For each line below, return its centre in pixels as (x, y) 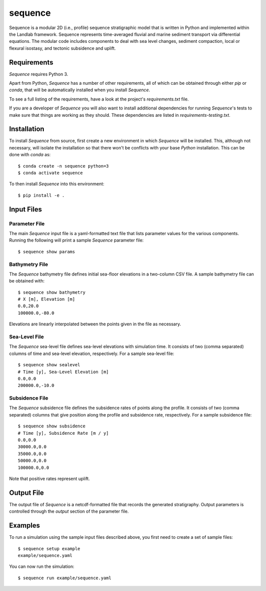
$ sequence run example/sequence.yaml (65, 578)
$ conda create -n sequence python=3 (64, 166)
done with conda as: (30, 155)
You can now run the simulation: (42, 566)
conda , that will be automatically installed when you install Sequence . (80, 90)
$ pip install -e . (41, 195)
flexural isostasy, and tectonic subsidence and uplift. (62, 48)
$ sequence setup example (49, 549)
